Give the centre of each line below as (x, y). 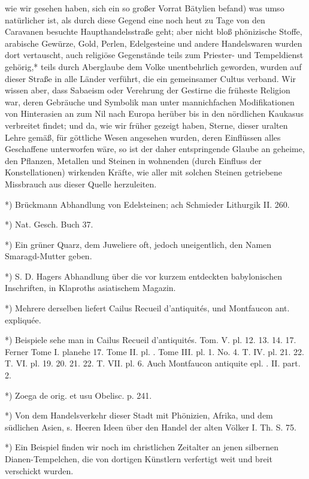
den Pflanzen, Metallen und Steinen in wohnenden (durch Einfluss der (133, 160)
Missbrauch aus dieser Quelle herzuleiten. (81, 184)
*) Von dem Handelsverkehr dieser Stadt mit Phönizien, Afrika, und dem (139, 415)
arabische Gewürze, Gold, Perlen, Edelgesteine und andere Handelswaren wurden (154, 43)
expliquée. (23, 319)
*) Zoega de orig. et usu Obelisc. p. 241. (78, 395)
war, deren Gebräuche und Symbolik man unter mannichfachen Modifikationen (150, 101)
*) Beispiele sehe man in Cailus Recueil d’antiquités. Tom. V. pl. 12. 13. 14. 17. (151, 340)
